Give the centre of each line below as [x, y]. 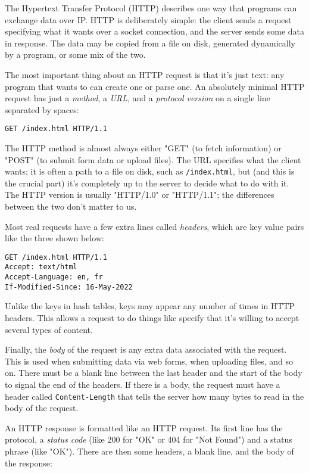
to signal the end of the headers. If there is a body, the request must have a [143, 384]
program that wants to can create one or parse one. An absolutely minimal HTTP [155, 86]
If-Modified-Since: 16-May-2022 [69, 287]
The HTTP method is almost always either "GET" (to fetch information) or [143, 148]
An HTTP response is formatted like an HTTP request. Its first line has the [144, 427]
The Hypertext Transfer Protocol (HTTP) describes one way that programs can [151, 8]
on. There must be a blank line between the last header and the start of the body [154, 373]
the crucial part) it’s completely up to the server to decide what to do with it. [147, 183]
